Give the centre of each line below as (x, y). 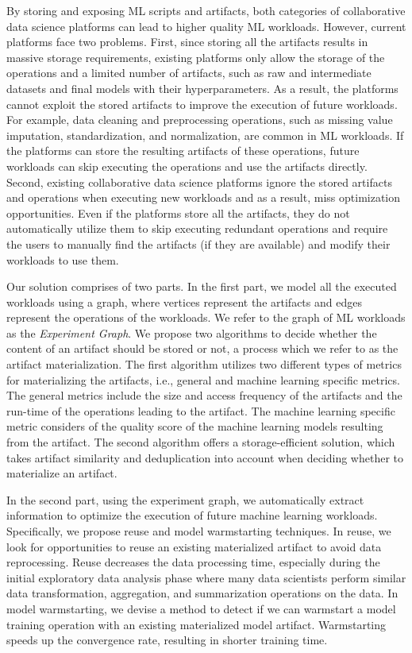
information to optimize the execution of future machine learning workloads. (192, 515)
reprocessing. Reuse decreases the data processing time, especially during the (193, 562)
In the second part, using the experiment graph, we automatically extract (185, 499)
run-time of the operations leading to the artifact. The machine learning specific (201, 410)
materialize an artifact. (62, 473)
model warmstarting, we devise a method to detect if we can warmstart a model (201, 608)
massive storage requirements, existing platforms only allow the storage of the (196, 57)
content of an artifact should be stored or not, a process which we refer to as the (202, 348)
